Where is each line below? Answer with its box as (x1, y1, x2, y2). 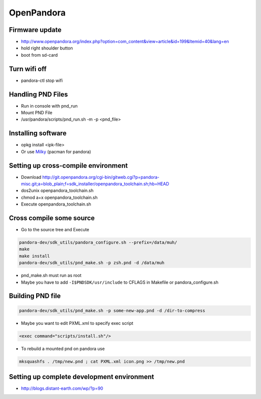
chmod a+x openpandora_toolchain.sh (21, 194, 98, 200)
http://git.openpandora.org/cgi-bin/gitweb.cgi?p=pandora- (42, 174, 159, 180)
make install (19, 253, 50, 259)
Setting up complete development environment (9, 372, 154, 381)
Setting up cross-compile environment (9, 161, 128, 170)
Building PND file (9, 292, 61, 300)
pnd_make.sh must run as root (21, 272, 82, 278)
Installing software (9, 129, 67, 138)
